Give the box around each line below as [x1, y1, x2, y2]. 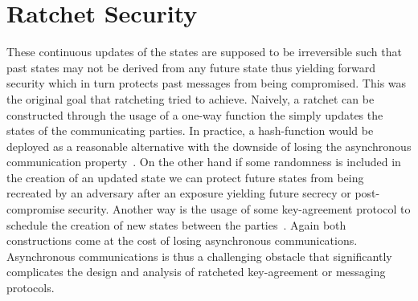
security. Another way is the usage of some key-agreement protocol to [68, 201, 411, 218]
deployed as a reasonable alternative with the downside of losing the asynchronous [6, 137, 412, 154]
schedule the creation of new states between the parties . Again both [6, 216, 346, 233]
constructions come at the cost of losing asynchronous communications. [6, 232, 358, 249]
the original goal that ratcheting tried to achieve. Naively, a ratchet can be [6, 90, 375, 107]
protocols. [6, 279, 55, 296]
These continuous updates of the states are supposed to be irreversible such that [6, 43, 402, 60]
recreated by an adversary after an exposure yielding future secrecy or [6, 185, 351, 201]
